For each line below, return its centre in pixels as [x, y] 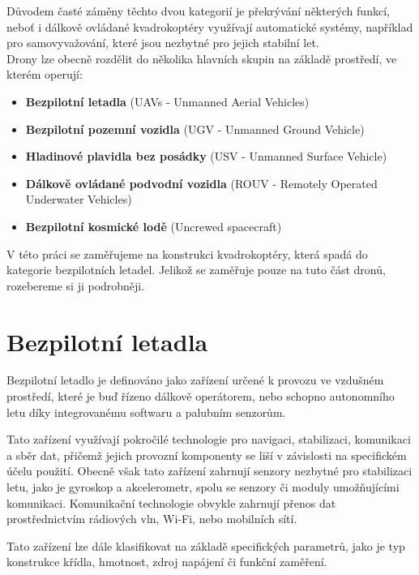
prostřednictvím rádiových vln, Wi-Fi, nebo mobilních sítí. [152, 519]
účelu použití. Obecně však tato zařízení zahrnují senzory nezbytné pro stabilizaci [209, 471]
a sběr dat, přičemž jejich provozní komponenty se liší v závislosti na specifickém [207, 455]
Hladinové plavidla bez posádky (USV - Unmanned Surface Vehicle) [206, 156]
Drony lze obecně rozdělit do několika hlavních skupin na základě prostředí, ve [202, 58]
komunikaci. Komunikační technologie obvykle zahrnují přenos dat [171, 502]
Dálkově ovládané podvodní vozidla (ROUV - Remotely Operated [201, 183]
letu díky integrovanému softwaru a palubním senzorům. [146, 412]
